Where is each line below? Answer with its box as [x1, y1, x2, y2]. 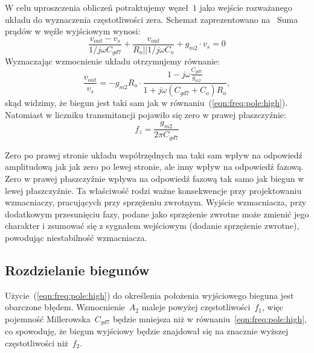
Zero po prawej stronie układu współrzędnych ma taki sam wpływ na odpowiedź [5, 148, 303, 161]
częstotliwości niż [5, 336, 68, 349]
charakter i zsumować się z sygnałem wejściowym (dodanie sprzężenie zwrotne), [5, 219, 300, 232]
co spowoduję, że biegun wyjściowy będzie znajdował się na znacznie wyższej [5, 325, 289, 337]
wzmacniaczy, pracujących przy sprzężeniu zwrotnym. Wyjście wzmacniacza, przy [5, 196, 307, 208]
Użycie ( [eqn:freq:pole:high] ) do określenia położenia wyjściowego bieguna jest [5, 289, 294, 301]
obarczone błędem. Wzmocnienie [5, 301, 125, 313]
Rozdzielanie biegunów [5, 260, 150, 279]
